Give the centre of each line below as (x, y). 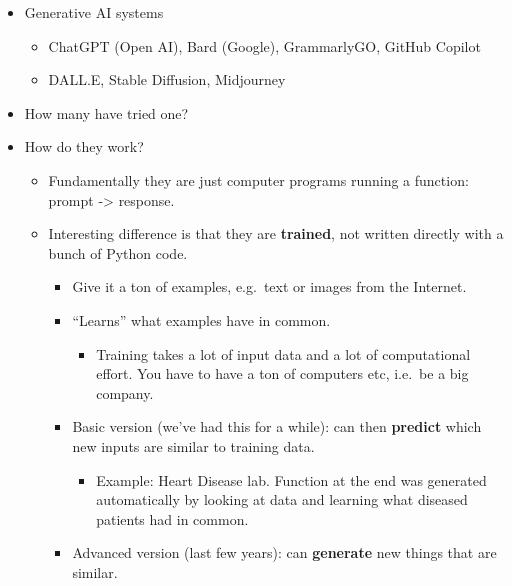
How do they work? (84, 146)
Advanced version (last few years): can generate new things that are (284, 552)
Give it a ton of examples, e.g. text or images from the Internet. (269, 286)
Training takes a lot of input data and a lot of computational (283, 353)
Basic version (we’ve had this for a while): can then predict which (277, 426)
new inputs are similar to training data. (193, 445)
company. (125, 392)
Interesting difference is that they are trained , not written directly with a (276, 233)
